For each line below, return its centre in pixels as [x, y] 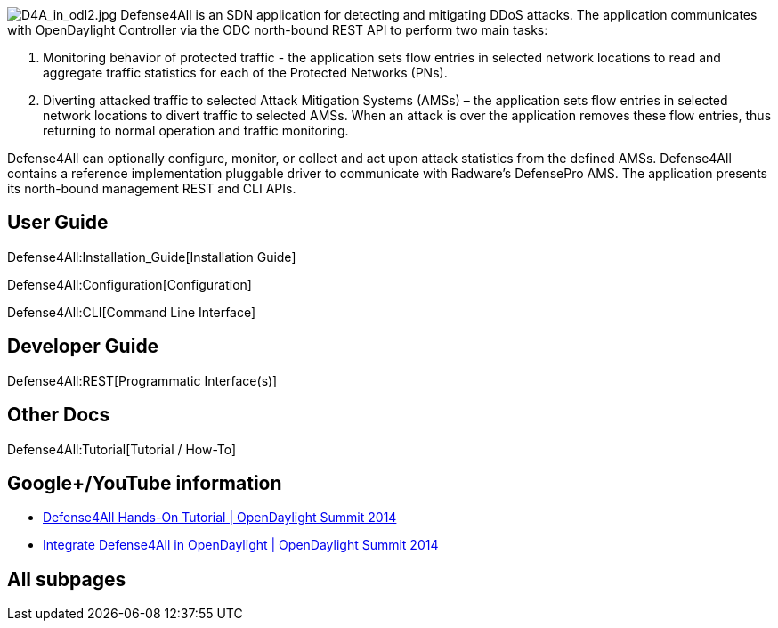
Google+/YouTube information [145, 483]
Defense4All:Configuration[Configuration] [130, 284]
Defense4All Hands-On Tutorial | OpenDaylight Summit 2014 [220, 518]
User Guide [58, 223]
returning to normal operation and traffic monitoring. [196, 130]
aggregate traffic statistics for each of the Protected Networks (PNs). [245, 73]
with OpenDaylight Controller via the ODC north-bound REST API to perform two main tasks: [278, 30]
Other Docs [59, 415]
